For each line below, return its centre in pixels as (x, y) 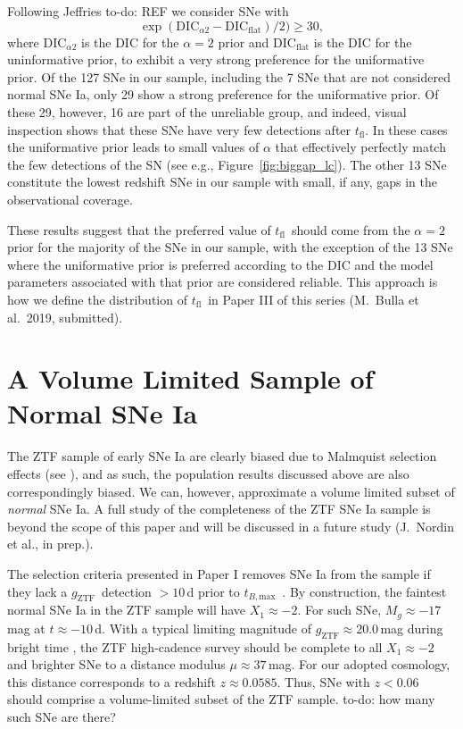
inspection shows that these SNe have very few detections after (179, 129)
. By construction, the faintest (364, 591)
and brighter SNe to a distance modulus (116, 664)
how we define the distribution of (97, 299)
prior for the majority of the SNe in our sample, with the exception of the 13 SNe (230, 247)
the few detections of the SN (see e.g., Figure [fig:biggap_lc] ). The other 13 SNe (227, 164)
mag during (412, 628)
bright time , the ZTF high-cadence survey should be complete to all (195, 646)
